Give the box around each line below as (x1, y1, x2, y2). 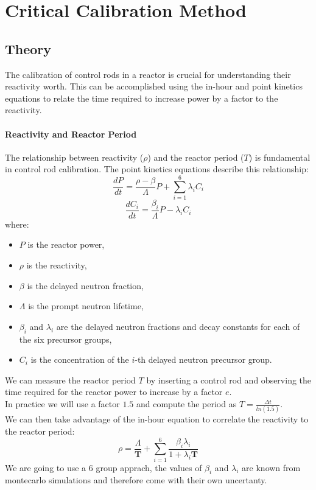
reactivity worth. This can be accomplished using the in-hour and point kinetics (5, 80, 303, 93)
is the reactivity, (26, 259, 87, 271)
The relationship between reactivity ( (5, 150, 144, 163)
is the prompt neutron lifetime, (28, 299, 144, 312)
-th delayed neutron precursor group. (135, 353, 272, 366)
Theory (5, 39, 52, 58)
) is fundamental (248, 150, 311, 163)
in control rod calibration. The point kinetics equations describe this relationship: (5, 163, 309, 175)
